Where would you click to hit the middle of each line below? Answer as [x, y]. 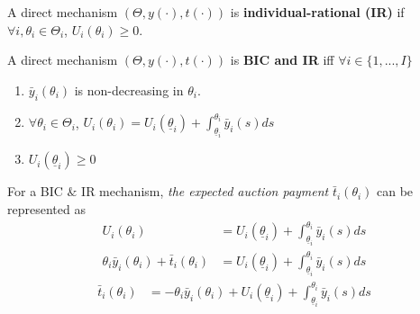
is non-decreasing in [129, 90]
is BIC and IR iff [282, 60]
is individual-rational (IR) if [317, 12]
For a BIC [35, 191]
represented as [46, 208]
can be [395, 191]
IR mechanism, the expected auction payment [205, 191]
